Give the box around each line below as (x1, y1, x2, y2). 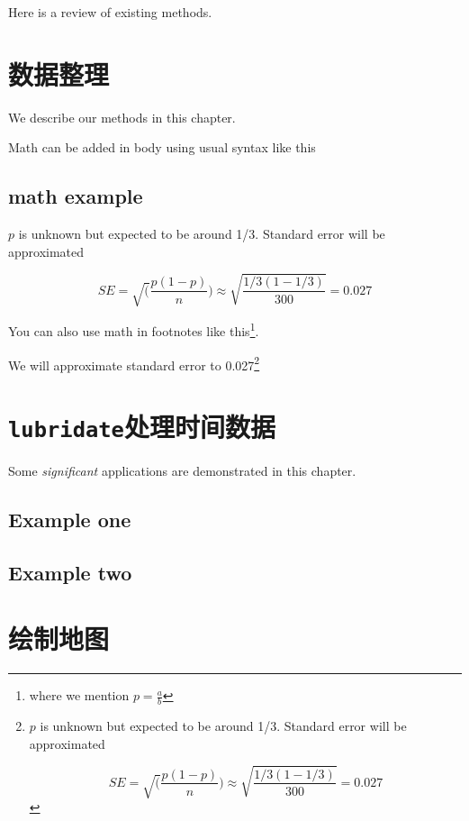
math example (8, 182, 143, 210)
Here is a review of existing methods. (8, 3, 212, 21)
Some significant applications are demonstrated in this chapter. (8, 461, 356, 480)
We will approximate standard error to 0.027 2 (8, 352, 260, 374)
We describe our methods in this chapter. (8, 107, 236, 126)
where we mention (29, 686, 130, 705)
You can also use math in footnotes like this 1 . (8, 319, 259, 340)
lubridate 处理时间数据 (8, 408, 275, 444)
